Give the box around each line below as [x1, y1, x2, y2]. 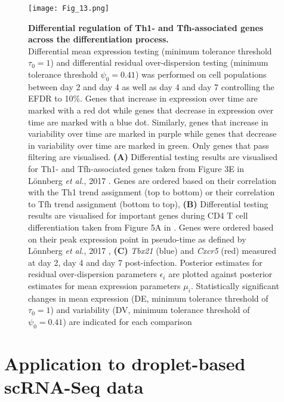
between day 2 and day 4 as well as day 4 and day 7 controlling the [28, 80, 274, 93]
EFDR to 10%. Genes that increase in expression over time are [28, 92, 258, 105]
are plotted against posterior [168, 268, 273, 280]
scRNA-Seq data [4, 375, 144, 399]
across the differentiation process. [28, 33, 169, 45]
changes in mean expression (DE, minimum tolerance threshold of [28, 291, 268, 304]
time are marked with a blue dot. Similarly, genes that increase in [28, 115, 268, 128]
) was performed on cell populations [135, 68, 267, 81]
